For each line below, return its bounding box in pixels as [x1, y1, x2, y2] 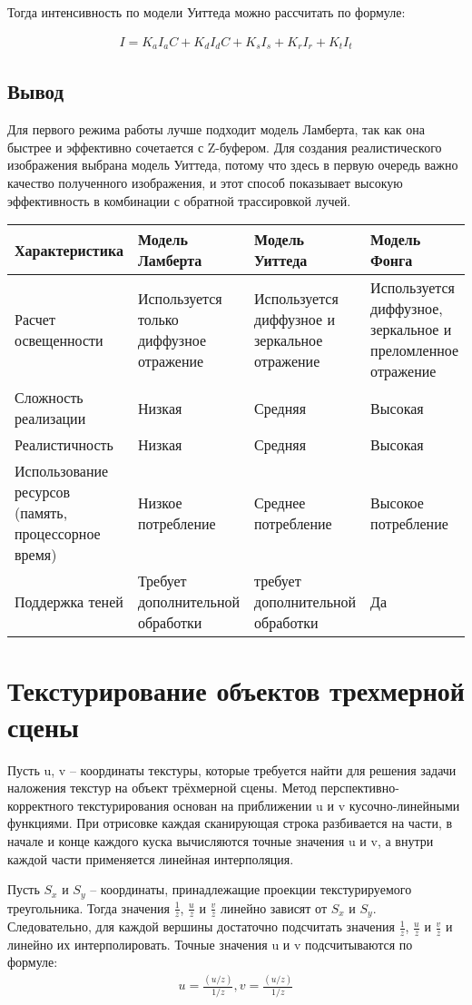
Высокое [370, 491, 424, 513]
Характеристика [15, 239, 123, 261]
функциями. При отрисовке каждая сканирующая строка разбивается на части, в [7, 813, 453, 833]
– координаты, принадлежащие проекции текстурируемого [90, 880, 412, 899]
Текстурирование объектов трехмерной [7, 672, 465, 709]
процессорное [15, 523, 101, 545]
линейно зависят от [220, 898, 328, 917]
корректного [7, 795, 74, 814]
